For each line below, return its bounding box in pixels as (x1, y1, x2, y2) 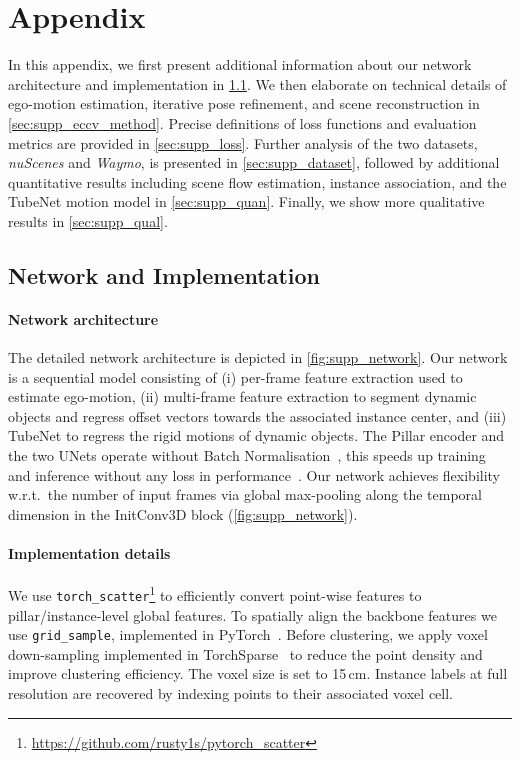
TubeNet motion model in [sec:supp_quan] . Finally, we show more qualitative (8, 191, 485, 212)
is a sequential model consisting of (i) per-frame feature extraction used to (8, 366, 463, 387)
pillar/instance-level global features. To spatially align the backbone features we (8, 604, 497, 625)
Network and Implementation (8, 259, 320, 290)
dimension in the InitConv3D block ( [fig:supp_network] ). (8, 503, 358, 524)
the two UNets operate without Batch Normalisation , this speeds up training (8, 445, 486, 466)
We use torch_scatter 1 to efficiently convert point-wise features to (8, 582, 422, 605)
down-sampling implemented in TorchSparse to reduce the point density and (8, 643, 483, 664)
